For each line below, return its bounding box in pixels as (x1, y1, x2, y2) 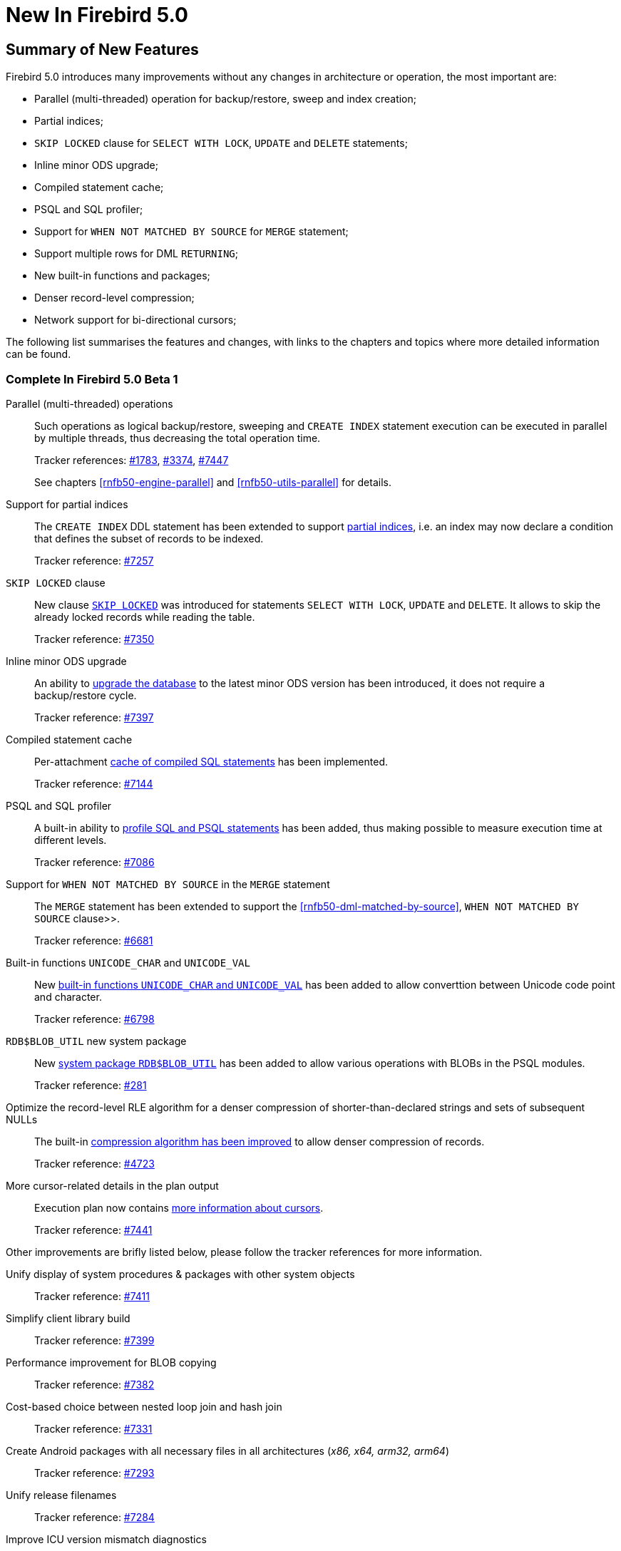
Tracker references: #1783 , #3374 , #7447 (34, 453, 229, 466)
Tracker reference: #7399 (34, 1334, 155, 1346)
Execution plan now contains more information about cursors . (34, 1201, 324, 1214)
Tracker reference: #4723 (34, 1157, 155, 1170)
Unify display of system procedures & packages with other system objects (6, 1267, 355, 1280)
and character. (34, 990, 102, 1003)
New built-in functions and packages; (34, 269, 210, 282)
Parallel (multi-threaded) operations (6, 397, 173, 410)
